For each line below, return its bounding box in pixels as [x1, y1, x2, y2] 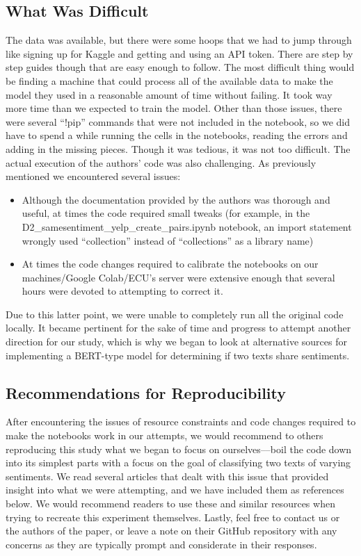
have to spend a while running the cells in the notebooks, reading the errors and [6, 128, 348, 142]
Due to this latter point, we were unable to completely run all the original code [6, 306, 344, 321]
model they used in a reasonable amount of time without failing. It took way [6, 87, 332, 101]
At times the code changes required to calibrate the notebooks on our [22, 256, 319, 271]
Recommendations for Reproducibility [6, 382, 287, 403]
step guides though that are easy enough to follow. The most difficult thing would [6, 60, 355, 74]
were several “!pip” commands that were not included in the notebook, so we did [6, 114, 350, 129]
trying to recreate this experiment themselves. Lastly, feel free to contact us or [6, 509, 340, 524]
